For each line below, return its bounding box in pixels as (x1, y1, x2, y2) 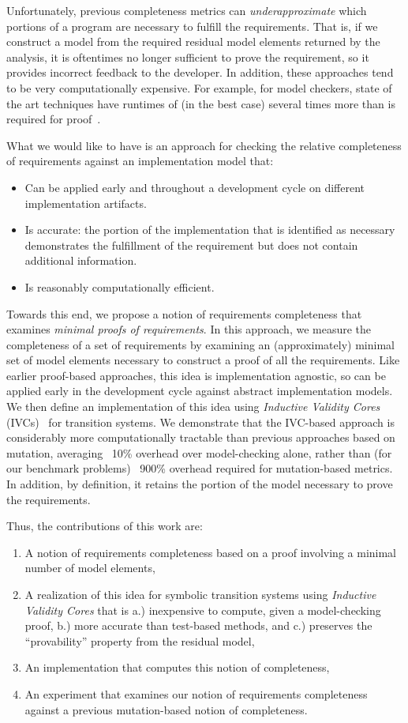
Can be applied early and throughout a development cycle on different (24, 179, 365, 195)
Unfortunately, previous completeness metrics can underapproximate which (6, 2, 367, 18)
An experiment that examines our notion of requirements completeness (24, 685, 368, 702)
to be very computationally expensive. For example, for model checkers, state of (6, 79, 392, 96)
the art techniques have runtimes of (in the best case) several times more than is (6, 95, 395, 111)
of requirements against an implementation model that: (6, 153, 274, 169)
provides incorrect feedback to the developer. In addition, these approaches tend (6, 64, 394, 81)
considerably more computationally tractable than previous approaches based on (6, 429, 395, 446)
